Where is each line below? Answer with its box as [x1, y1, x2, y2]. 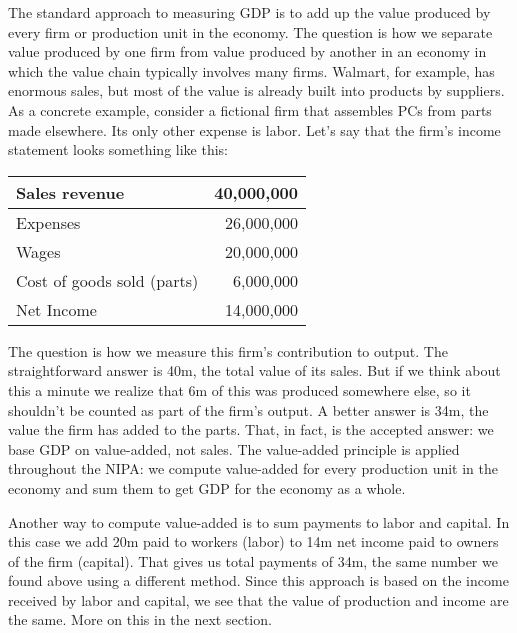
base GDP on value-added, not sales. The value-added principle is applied [8, 438, 460, 459]
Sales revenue [16, 180, 125, 204]
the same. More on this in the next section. [8, 609, 272, 630]
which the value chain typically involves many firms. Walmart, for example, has [8, 60, 495, 81]
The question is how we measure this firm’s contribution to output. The [8, 340, 448, 361]
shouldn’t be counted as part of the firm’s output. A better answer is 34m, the [8, 399, 489, 420]
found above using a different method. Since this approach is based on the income [8, 570, 509, 591]
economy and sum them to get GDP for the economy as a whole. [8, 477, 406, 498]
